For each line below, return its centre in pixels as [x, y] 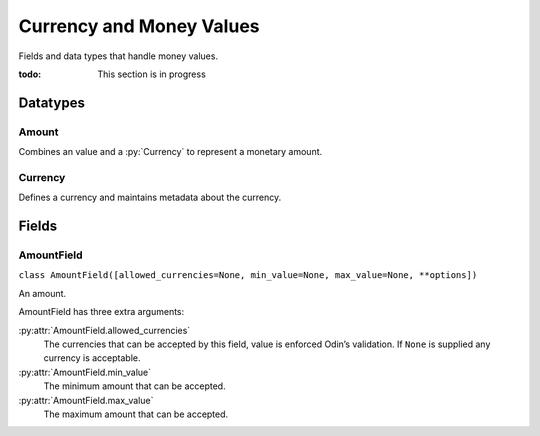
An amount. [42, 293]
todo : [30, 74]
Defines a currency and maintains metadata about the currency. [150, 197]
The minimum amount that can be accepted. [134, 386]
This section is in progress [152, 74]
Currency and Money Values [139, 26]
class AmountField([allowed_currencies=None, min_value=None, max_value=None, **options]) [248, 275]
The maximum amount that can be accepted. [136, 414]
